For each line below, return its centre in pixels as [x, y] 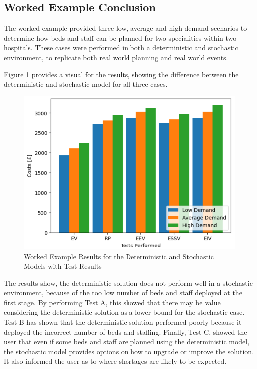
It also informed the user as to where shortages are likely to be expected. [115, 361]
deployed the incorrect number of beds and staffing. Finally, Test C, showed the [126, 331]
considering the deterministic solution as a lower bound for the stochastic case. [124, 312]
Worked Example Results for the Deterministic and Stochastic [119, 256]
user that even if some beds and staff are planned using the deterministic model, [127, 341]
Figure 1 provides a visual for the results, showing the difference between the [121, 74]
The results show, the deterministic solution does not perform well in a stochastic [128, 283]
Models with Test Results [63, 266]
